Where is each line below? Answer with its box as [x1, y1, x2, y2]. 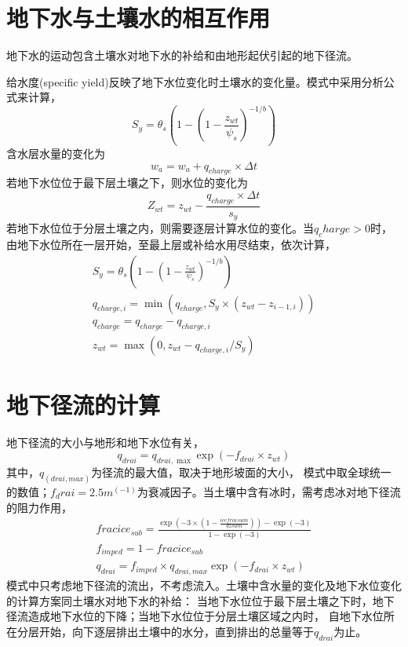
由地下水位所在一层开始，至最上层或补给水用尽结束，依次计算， [6, 236, 336, 253]
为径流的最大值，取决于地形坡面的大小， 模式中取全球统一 [91, 464, 392, 481]
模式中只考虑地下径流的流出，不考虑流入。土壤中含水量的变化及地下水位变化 [6, 577, 402, 594]
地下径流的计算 [6, 388, 161, 420]
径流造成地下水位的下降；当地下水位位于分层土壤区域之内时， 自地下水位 [6, 608, 384, 624]
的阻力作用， [6, 499, 72, 515]
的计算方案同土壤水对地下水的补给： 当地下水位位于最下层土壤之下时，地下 [6, 592, 395, 609]
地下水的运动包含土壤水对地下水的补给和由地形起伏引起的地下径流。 [6, 47, 358, 64]
